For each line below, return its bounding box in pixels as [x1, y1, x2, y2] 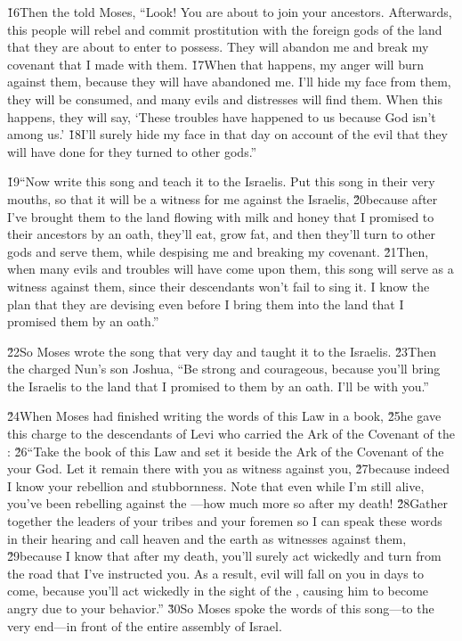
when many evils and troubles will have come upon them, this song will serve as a [7, 259, 454, 278]
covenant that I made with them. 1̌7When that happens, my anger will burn [7, 54, 425, 73]
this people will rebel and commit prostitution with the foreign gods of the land [7, 20, 442, 38]
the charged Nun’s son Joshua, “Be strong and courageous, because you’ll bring [7, 359, 441, 378]
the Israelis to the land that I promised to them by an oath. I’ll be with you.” [7, 376, 429, 395]
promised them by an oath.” [7, 312, 159, 331]
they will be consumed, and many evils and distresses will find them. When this [7, 89, 443, 108]
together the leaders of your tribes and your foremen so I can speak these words [7, 512, 442, 530]
